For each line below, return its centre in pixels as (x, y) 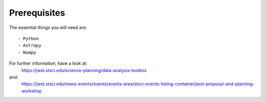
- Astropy (30, 46)
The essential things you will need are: (48, 27)
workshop (32, 91)
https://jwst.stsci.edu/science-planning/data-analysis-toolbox (84, 70)
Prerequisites (37, 13)
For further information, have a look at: (48, 63)
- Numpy (27, 52)
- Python (28, 38)
